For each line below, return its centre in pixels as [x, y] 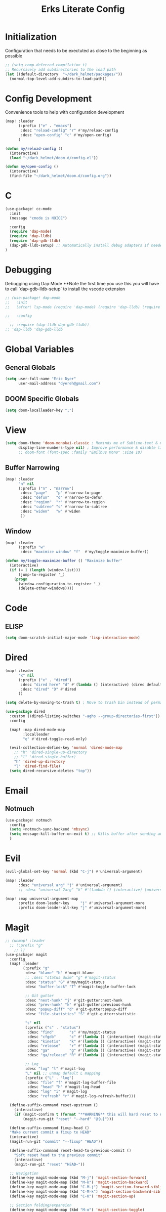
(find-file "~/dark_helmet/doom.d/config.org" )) [61, 176]
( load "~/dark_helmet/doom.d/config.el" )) [54, 158]
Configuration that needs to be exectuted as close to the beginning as [76, 50]
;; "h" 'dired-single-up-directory [51, 752]
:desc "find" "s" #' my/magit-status [71, 1032]
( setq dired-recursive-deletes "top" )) [51, 771]
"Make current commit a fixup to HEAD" [51, 1132]
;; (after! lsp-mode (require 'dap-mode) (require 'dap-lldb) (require [83, 307]
